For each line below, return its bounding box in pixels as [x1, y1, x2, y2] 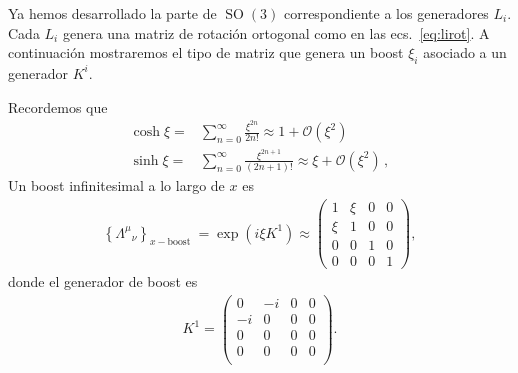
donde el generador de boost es [8, 271, 198, 292]
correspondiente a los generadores [283, 3, 489, 23]
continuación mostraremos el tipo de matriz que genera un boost [8, 42, 404, 63]
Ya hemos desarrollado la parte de [8, 3, 217, 23]
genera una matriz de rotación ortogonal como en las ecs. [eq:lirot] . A [62, 22, 490, 43]
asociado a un [423, 42, 507, 63]
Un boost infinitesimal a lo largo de [8, 175, 225, 196]
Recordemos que [8, 96, 108, 117]
